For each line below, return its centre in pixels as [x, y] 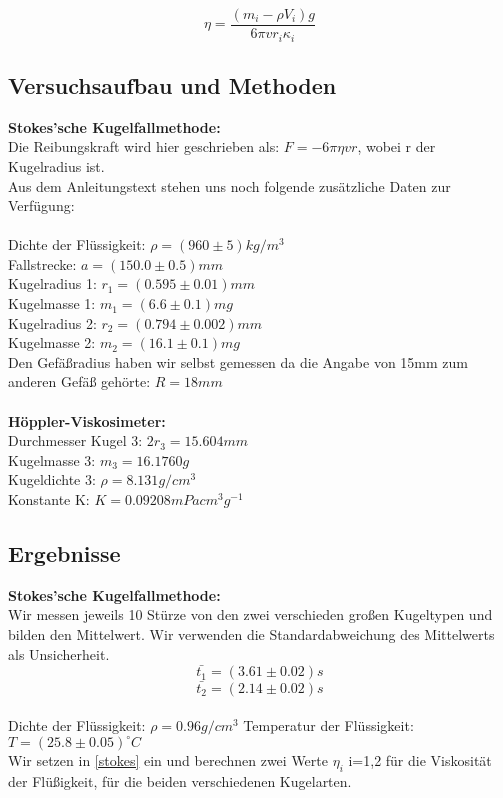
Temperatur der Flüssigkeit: [328, 725]
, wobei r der [396, 146]
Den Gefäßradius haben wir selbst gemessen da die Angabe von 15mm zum [238, 361]
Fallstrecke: [42, 263]
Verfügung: [41, 205]
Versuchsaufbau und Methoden [172, 84]
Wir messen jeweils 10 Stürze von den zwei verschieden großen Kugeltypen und [250, 614]
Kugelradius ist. [56, 165]
